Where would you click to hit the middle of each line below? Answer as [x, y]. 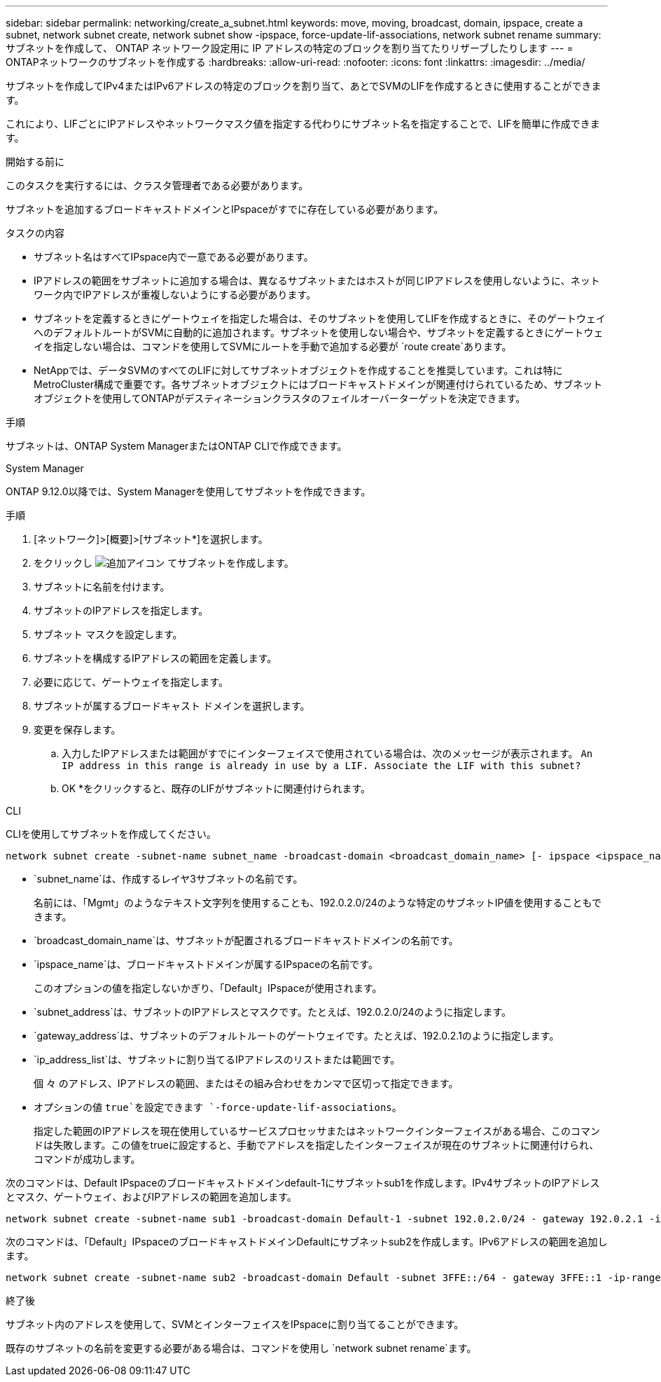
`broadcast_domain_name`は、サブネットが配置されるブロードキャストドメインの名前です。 [246, 940]
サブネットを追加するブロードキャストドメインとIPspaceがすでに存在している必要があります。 [225, 209]
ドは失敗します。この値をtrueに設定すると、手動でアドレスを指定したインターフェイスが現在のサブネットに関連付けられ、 [316, 1145]
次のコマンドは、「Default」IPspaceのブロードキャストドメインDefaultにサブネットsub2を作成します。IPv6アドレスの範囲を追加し [307, 1242]
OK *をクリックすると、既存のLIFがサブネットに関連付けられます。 [216, 788]
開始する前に [35, 161]
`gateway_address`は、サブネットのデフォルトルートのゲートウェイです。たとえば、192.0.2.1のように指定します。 [297, 1036]
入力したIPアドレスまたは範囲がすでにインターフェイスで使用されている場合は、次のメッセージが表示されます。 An [327, 753]
